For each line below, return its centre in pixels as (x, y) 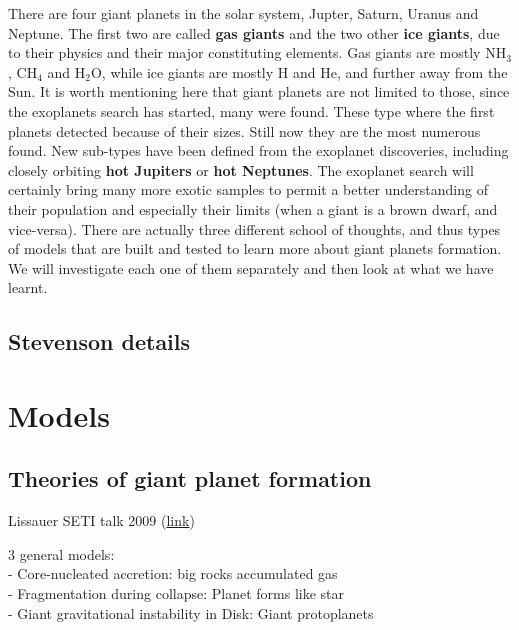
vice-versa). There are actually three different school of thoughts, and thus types (254, 228)
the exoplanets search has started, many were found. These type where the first (251, 110)
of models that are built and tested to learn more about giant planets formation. (255, 248)
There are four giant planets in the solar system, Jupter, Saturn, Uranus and (243, 13)
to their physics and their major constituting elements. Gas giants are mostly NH (257, 52)
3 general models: (61, 553)
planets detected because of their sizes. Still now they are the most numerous (244, 130)
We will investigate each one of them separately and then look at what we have (251, 267)
